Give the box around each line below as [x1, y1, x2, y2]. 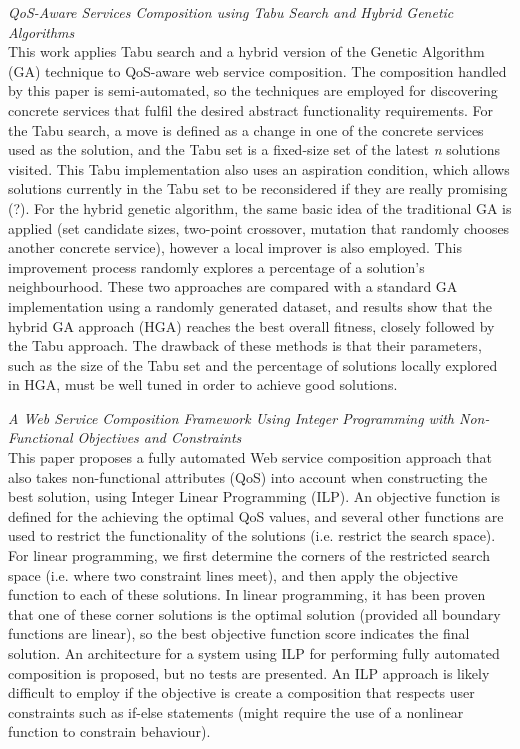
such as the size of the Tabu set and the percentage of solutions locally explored [8, 354, 498, 375]
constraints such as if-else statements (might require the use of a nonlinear [8, 701, 464, 722]
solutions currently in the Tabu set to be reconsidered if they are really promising [8, 178, 508, 199]
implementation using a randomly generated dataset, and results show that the [8, 295, 492, 316]
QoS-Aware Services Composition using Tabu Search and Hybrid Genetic [8, 2, 454, 22]
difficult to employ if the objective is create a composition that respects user [8, 682, 475, 703]
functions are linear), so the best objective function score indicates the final [8, 623, 470, 644]
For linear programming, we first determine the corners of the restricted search [8, 545, 490, 566]
